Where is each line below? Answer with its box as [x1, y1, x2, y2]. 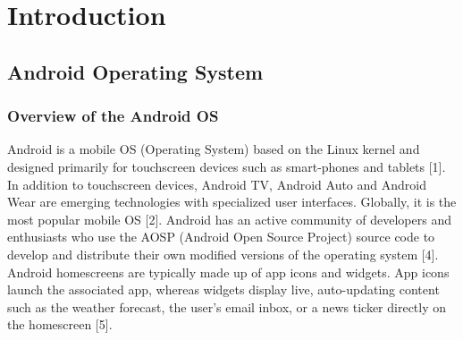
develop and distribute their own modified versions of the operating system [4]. [7, 244, 439, 263]
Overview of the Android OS [7, 105, 219, 127]
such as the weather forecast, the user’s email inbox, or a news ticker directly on [7, 297, 447, 316]
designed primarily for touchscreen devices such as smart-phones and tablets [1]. [7, 157, 446, 175]
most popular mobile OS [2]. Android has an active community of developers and [7, 209, 451, 228]
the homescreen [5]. [7, 315, 113, 334]
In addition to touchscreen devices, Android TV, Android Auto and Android [7, 174, 426, 193]
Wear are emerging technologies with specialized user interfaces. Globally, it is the [7, 192, 457, 211]
